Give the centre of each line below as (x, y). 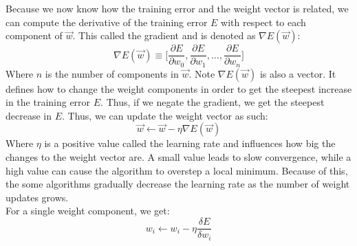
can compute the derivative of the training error (107, 22)
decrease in (29, 115)
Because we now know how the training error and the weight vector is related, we (177, 8)
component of (34, 35)
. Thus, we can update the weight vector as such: (165, 115)
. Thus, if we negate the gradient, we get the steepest (213, 102)
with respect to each (263, 22)
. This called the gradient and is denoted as (164, 35)
